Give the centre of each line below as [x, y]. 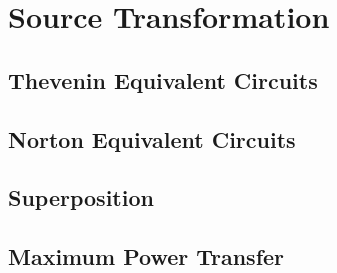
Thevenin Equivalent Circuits [163, 79]
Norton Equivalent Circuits [152, 138]
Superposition [81, 197]
